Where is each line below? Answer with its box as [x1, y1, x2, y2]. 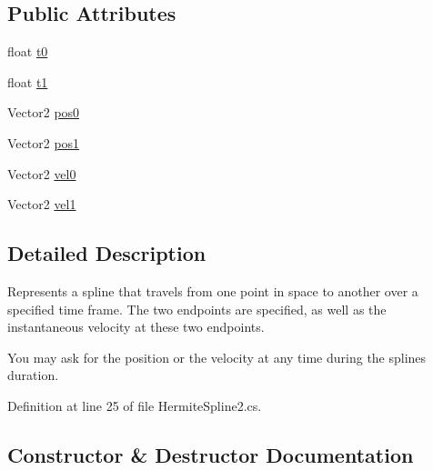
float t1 [7, 72, 48, 91]
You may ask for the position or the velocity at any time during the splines [7, 347, 427, 366]
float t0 [7, 42, 48, 61]
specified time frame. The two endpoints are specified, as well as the [7, 299, 387, 318]
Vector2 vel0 [7, 164, 76, 183]
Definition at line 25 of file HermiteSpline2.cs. [7, 395, 262, 415]
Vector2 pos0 [7, 103, 80, 122]
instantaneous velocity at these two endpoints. [7, 317, 265, 336]
